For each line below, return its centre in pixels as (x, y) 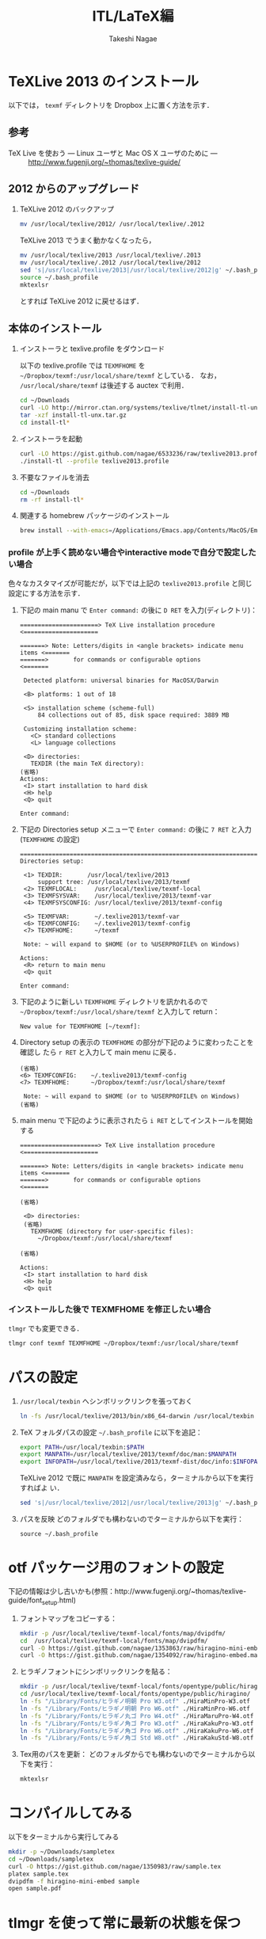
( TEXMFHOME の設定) (50, 839)
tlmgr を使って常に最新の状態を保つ (125, 1923)
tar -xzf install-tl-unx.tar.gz (73, 415)
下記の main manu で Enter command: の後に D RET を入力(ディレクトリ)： (139, 610)
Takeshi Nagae (133, 38)
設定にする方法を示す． (46, 593)
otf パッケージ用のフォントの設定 (116, 1568)
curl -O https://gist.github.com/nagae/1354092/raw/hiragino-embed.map (140, 1655)
